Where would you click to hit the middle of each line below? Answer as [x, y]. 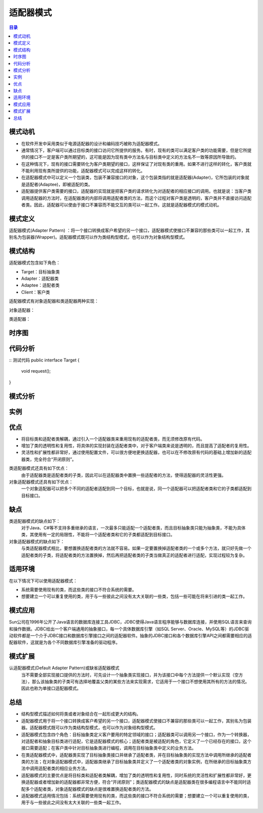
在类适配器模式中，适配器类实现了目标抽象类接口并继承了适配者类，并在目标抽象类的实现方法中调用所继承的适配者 [136, 755]
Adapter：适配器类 [40, 279]
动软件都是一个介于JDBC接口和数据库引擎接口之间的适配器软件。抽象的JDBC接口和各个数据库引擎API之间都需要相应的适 [131, 635]
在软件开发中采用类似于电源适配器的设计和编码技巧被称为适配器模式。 [92, 143]
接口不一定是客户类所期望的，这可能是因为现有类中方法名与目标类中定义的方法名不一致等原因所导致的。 [134, 157]
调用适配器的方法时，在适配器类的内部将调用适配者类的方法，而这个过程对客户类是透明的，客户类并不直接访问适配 [136, 198]
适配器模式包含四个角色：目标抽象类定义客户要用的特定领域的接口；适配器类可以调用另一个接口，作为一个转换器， [136, 734]
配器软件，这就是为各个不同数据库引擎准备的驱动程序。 [65, 643]
